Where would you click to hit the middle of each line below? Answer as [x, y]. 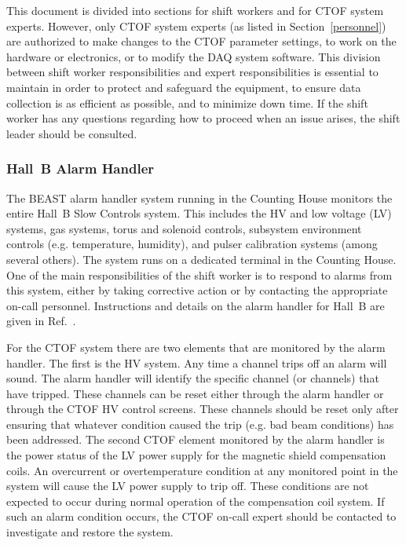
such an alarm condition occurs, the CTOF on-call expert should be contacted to [201, 516]
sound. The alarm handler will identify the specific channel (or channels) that [193, 378]
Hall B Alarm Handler [80, 168]
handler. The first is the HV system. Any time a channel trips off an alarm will [197, 362]
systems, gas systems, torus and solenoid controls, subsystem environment [184, 228]
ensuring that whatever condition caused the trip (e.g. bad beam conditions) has [200, 424]
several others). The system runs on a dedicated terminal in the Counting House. [201, 259]
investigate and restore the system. [90, 532]
